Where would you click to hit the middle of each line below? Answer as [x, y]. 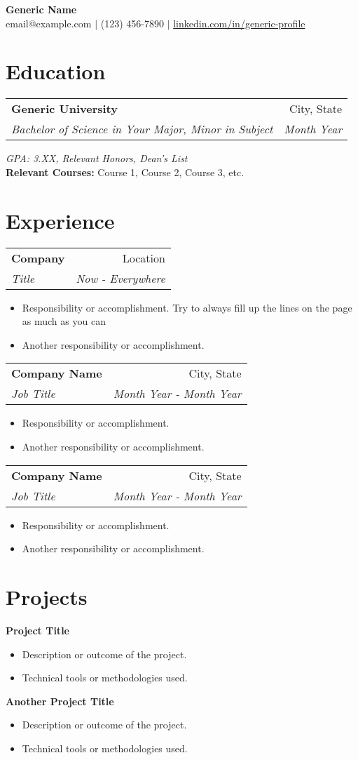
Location [144, 258]
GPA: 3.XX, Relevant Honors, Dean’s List [97, 158]
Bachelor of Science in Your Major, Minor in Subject [142, 129]
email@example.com [49, 23]
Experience [60, 220]
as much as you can [64, 321]
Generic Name [41, 9]
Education [56, 71]
